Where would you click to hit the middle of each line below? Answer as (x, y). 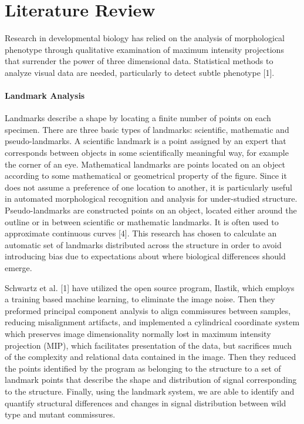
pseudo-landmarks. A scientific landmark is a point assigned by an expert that (146, 141)
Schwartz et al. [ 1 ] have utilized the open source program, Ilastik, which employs (150, 287)
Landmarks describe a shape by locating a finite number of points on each (138, 118)
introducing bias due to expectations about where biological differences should (145, 256)
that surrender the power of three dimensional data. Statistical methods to (139, 61)
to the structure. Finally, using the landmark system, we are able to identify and (150, 391)
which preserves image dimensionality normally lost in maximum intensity (138, 333)
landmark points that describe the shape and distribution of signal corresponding (151, 380)
